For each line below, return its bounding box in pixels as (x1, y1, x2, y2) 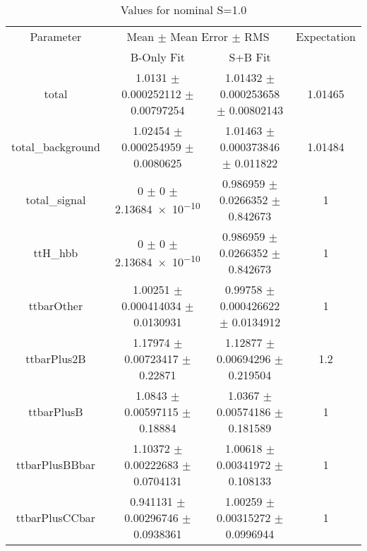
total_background (11, 138, 100, 155)
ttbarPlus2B (25, 350, 86, 367)
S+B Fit (229, 49, 271, 65)
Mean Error (170, 28, 229, 45)
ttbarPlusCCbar (16, 509, 96, 526)
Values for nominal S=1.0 (120, 1, 247, 18)
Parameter (30, 28, 82, 45)
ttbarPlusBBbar (16, 456, 95, 473)
